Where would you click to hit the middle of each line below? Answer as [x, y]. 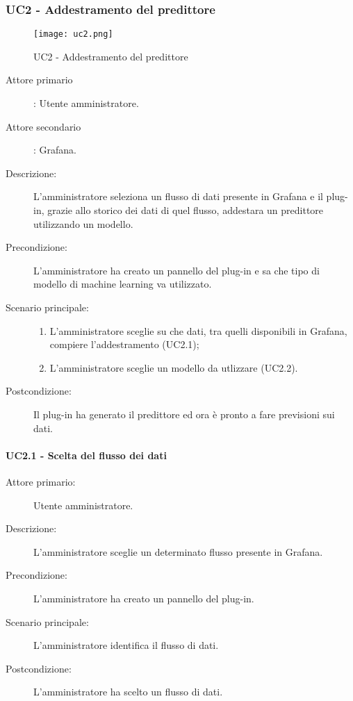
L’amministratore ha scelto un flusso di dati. [128, 692]
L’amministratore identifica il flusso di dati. [126, 645]
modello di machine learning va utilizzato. [123, 284]
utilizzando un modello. [83, 223]
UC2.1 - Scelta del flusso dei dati [86, 455]
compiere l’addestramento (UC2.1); [124, 344]
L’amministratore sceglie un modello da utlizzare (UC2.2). [174, 367]
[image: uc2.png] [73, 34]
